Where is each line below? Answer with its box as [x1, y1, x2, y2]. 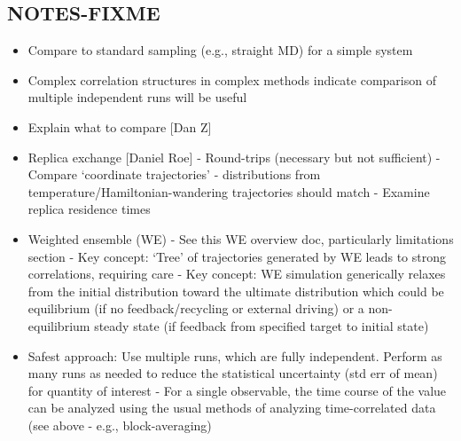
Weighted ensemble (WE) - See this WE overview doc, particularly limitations [27, 229, 454, 248]
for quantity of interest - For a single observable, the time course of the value [27, 381, 447, 399]
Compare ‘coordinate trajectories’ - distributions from [27, 165, 321, 184]
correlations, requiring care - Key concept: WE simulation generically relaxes [27, 264, 446, 283]
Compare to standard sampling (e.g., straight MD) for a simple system [27, 41, 413, 59]
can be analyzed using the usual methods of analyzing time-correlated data [27, 398, 436, 417]
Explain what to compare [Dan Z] [27, 117, 212, 136]
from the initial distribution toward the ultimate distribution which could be [27, 281, 444, 300]
